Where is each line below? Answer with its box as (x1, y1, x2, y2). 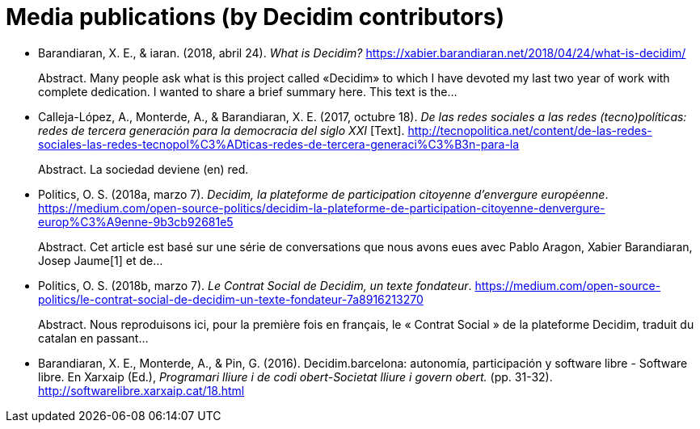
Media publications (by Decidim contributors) (6, 3, 504, 31)
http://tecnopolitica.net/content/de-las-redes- (407, 123, 652, 137)
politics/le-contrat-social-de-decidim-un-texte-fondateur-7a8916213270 (38, 292, 424, 306)
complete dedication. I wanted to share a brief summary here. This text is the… (38, 84, 458, 99)
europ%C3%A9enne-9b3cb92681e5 (38, 214, 234, 229)
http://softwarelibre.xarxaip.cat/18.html (38, 383, 245, 397)
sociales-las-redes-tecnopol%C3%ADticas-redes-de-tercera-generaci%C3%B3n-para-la (38, 137, 520, 151)
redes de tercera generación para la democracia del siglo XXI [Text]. (38, 123, 405, 137)
